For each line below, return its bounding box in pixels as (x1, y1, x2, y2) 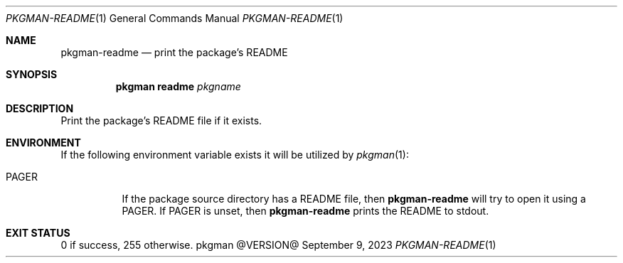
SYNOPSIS (6, 68, 58, 80)
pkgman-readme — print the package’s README (60, 46, 288, 58)
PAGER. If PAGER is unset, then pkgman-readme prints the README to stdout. (122, 205, 489, 217)
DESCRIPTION (6, 102, 74, 114)
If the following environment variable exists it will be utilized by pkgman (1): (60, 149, 409, 161)
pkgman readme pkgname (115, 80, 241, 92)
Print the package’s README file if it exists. (60, 114, 262, 127)
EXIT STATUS (6, 227, 70, 239)
